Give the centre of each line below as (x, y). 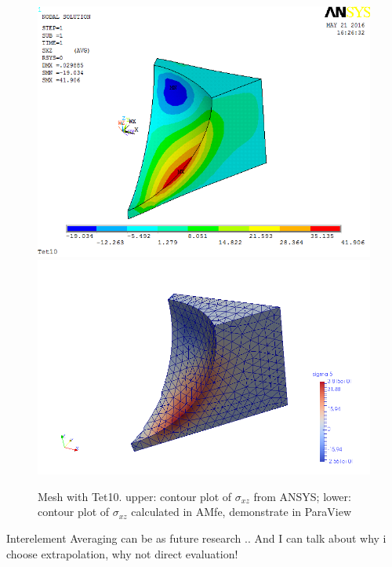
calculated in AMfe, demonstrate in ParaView (241, 512)
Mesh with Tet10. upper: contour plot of (135, 496)
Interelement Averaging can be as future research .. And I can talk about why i (196, 538)
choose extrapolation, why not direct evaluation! (122, 553)
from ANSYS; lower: (302, 496)
